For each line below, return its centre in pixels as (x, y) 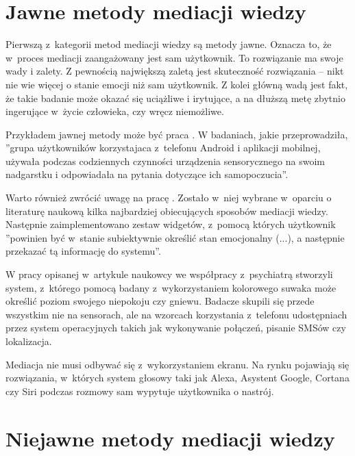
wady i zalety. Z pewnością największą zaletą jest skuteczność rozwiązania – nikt (175, 71)
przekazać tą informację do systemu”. (83, 251)
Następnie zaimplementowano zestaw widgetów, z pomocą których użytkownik (171, 224)
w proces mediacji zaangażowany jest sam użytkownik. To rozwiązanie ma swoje (174, 57)
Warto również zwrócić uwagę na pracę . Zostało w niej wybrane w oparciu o (169, 198)
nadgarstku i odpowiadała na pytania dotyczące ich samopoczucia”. (147, 174)
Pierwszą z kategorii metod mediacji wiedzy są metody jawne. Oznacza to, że (169, 44)
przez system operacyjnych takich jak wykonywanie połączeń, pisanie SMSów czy (176, 328)
